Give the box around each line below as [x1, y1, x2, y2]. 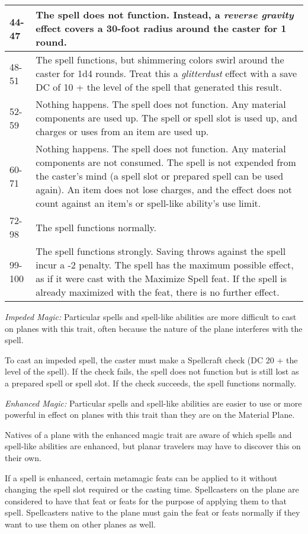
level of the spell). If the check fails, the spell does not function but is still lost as [5, 365, 299, 378]
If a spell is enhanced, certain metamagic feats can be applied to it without [5, 471, 278, 484]
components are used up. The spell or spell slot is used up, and [36, 111, 297, 124]
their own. [5, 451, 41, 463]
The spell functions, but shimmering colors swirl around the [36, 53, 284, 66]
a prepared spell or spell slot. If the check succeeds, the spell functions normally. [5, 376, 296, 389]
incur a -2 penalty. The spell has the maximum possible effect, [36, 258, 294, 271]
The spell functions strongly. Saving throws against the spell [36, 244, 286, 258]
